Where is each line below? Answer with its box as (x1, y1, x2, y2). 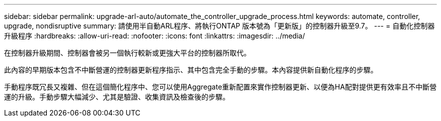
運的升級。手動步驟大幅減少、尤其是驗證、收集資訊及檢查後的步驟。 (4, 92, 230, 101)
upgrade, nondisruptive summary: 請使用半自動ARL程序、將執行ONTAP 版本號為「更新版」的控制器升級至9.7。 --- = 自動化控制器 (4, 21, 435, 30)
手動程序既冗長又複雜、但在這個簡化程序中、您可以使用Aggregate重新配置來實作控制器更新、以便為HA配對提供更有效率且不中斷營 (4, 82, 437, 91)
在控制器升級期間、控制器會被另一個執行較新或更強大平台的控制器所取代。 (4, 48, 251, 57)
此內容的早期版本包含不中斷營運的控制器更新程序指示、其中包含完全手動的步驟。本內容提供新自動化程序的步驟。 (4, 65, 378, 74)
